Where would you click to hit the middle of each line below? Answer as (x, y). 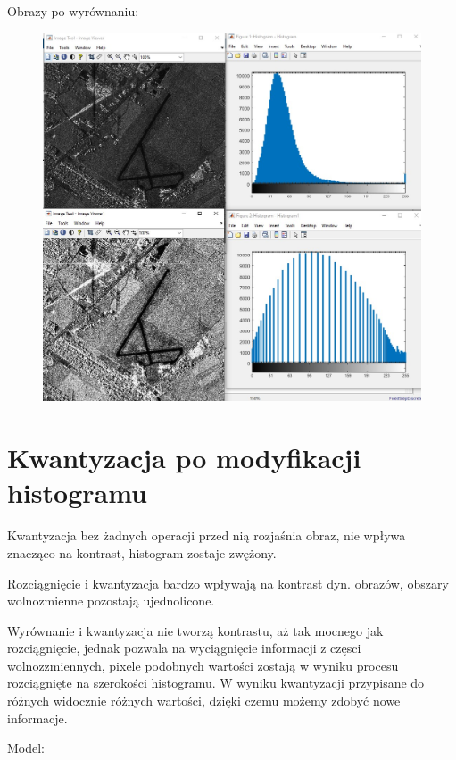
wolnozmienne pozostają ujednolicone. (111, 601)
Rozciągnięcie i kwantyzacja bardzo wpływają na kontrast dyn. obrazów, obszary (228, 583)
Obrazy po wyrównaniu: (73, 11)
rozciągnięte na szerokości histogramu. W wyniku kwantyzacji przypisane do (216, 683)
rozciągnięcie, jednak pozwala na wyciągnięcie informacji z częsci (184, 648)
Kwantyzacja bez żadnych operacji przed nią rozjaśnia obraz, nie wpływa (207, 535)
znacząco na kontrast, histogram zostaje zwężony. (142, 552)
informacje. (37, 718)
